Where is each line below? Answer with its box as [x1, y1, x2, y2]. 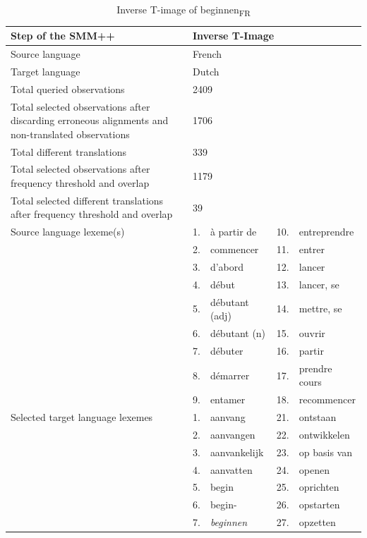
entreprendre [299, 224, 354, 239]
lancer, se [299, 276, 339, 291]
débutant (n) [210, 326, 266, 341]
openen [299, 462, 330, 477]
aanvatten [210, 462, 253, 477]
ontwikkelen [299, 427, 350, 441]
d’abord [210, 259, 243, 274]
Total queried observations [11, 81, 125, 96]
